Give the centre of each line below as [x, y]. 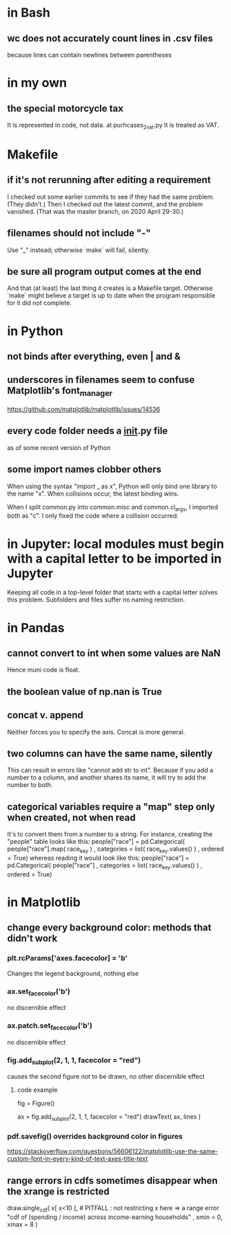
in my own [37, 83]
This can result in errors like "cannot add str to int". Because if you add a [110, 770]
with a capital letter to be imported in [114, 558]
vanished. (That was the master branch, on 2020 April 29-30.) [96, 211]
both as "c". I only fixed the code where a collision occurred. [93, 516]
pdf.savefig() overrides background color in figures [95, 1137]
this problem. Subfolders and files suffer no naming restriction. [96, 600]
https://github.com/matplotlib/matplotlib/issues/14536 [84, 409]
